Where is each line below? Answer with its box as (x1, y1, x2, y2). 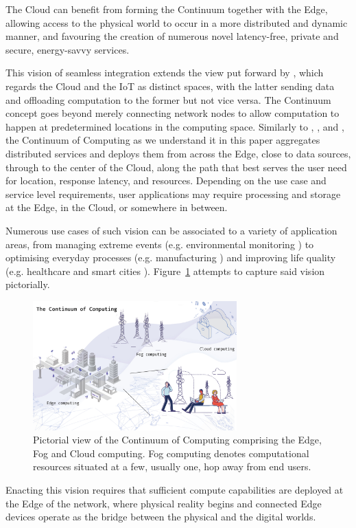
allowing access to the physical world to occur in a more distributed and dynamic (5, 15, 348, 30)
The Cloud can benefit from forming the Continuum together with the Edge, (5, 2, 328, 16)
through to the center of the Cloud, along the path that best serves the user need (5, 159, 347, 174)
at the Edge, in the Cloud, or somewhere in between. (5, 200, 228, 214)
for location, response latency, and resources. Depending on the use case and (5, 173, 327, 188)
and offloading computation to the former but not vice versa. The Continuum (5, 92, 331, 107)
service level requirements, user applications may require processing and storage (5, 186, 341, 201)
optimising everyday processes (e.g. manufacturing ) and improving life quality (5, 250, 336, 265)
